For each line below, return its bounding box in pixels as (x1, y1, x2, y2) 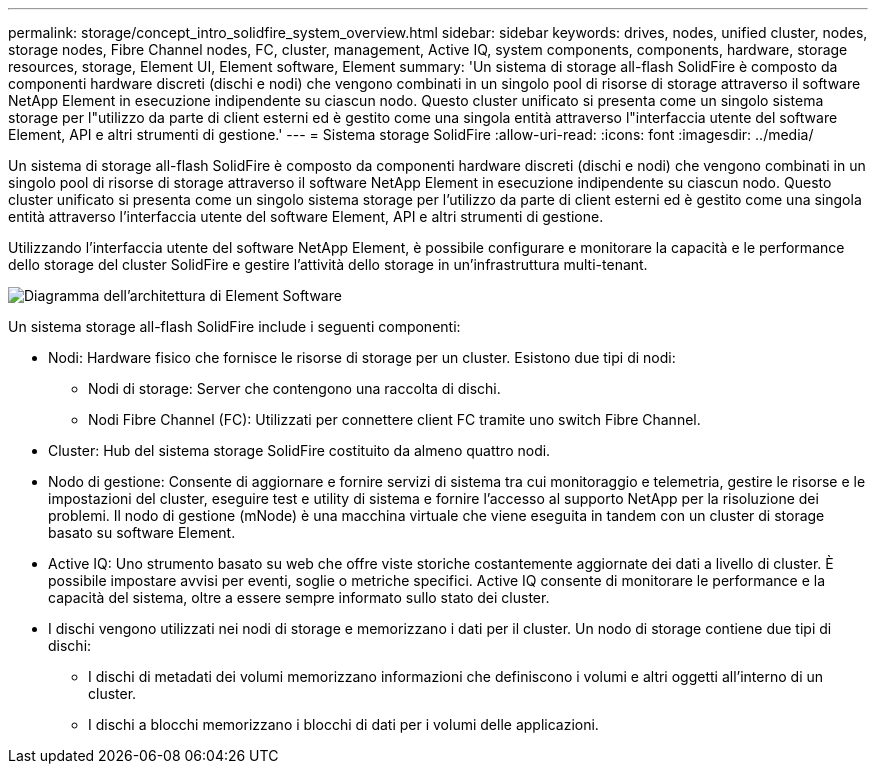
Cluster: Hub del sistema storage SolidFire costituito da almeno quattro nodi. (48, 442, 551, 459)
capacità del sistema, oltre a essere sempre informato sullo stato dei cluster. (48, 589, 550, 606)
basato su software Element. (48, 524, 236, 541)
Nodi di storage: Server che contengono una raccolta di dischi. (88, 380, 501, 397)
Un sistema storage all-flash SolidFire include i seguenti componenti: (8, 318, 461, 335)
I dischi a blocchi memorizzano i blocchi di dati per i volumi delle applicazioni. (88, 716, 599, 733)
